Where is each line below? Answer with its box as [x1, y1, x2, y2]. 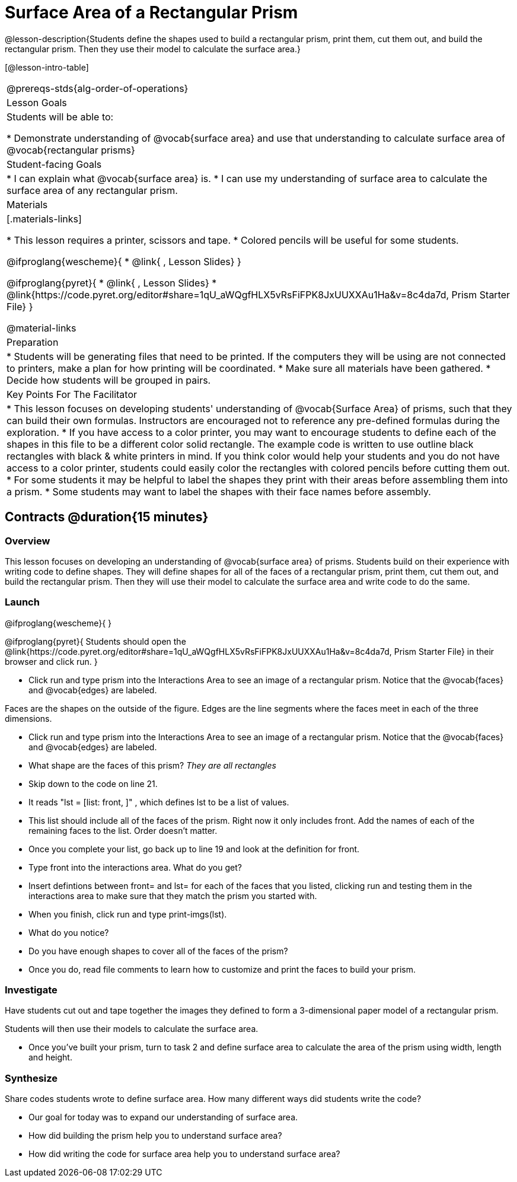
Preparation [7, 336, 59, 348]
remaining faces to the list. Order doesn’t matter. [28, 825, 218, 836]
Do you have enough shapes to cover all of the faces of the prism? [28, 945, 288, 956]
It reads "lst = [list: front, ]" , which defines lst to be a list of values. [28, 797, 289, 807]
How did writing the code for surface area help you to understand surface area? [28, 1149, 340, 1159]
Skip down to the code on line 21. [28, 778, 158, 789]
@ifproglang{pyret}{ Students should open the [5, 636, 186, 646]
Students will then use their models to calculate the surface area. [5, 1024, 258, 1034]
